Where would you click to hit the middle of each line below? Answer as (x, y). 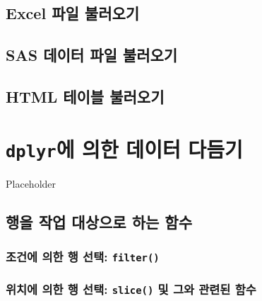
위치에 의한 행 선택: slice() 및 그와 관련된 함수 (131, 289)
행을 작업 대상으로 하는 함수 (99, 221)
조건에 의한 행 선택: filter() (83, 256)
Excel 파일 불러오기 (73, 13)
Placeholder (31, 183)
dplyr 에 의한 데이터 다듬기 (124, 148)
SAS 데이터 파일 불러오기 (92, 55)
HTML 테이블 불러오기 (85, 96)
